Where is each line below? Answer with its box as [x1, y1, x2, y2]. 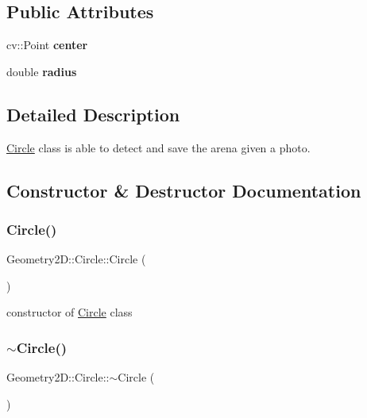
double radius [6, 63, 77, 79]
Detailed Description [6, 102, 180, 126]
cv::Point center [6, 36, 88, 53]
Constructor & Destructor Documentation [6, 178, 361, 202]
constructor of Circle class [6, 304, 133, 320]
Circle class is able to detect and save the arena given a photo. [6, 139, 311, 155]
